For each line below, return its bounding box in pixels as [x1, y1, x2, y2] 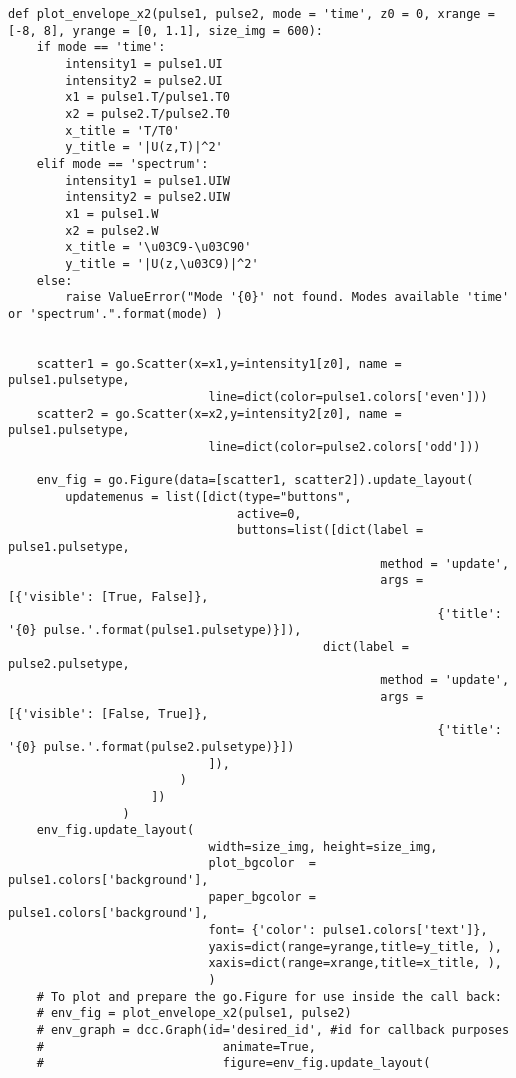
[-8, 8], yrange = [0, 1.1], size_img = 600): [8, 23, 323, 38]
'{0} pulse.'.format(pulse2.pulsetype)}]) [8, 739, 295, 754]
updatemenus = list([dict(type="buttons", [65, 490, 352, 505]
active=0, [237, 506, 302, 521]
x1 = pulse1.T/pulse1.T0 [65, 90, 230, 105]
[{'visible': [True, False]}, [8, 589, 209, 604]
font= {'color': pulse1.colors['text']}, [208, 923, 488, 938]
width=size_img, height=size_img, [208, 839, 438, 854]
